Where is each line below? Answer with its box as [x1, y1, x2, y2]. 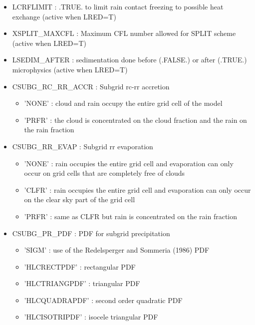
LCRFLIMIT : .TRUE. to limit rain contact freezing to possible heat [12, 1, 224, 11]
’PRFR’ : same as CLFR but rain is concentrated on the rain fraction [24, 211, 238, 221]
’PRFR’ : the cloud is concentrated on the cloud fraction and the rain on [24, 114, 247, 125]
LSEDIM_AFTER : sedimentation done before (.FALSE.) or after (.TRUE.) [12, 54, 247, 65]
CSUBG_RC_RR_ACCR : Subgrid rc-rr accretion [12, 81, 170, 91]
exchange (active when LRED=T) [12, 11, 116, 21]
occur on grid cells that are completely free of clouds [24, 168, 185, 178]
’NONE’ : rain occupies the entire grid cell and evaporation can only [24, 158, 234, 168]
